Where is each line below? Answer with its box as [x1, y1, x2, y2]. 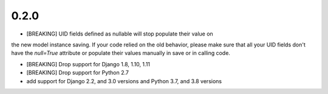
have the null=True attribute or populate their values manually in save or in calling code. [11, 49, 231, 57]
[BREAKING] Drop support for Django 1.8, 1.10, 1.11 [26, 60, 151, 67]
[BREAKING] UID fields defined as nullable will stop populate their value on [26, 30, 214, 37]
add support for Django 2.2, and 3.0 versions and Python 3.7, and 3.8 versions [26, 77, 222, 84]
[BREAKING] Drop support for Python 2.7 [26, 69, 129, 77]
